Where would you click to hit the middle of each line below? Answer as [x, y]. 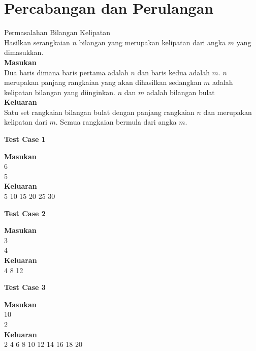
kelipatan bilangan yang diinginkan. [60, 92]
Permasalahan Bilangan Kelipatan [57, 32]
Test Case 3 [25, 287]
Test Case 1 [25, 139]
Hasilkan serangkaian [37, 42]
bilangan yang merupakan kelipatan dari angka [152, 42]
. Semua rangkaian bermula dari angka [116, 122]
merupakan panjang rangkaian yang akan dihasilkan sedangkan [103, 82]
